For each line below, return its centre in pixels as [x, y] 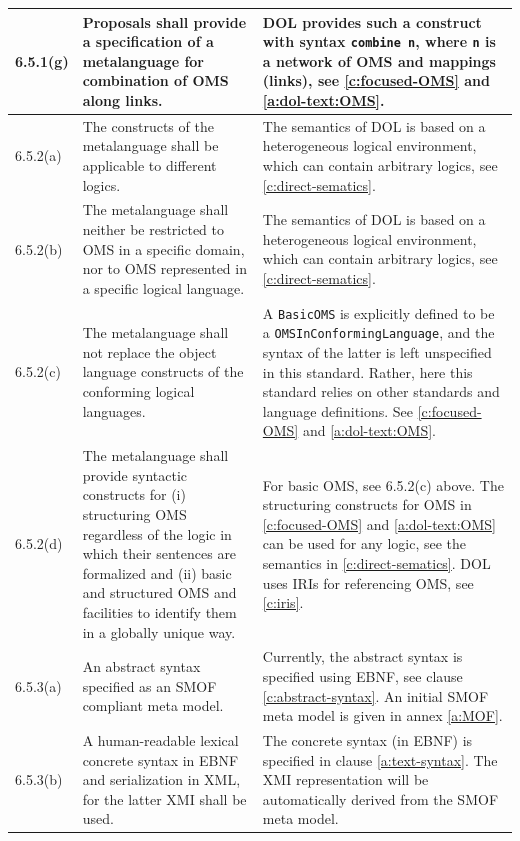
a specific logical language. [163, 287]
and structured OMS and [159, 592]
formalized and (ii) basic [157, 572]
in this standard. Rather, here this [367, 371]
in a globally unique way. [159, 631]
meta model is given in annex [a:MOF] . [382, 715]
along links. [122, 99]
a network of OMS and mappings [379, 60]
